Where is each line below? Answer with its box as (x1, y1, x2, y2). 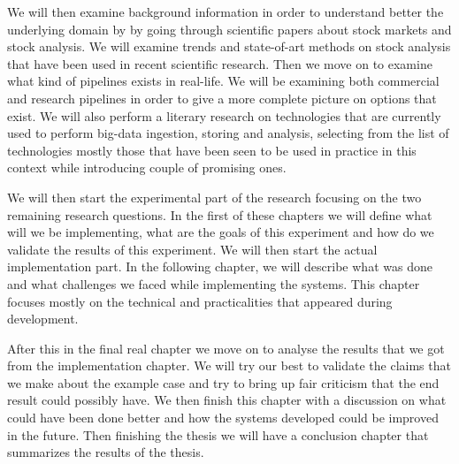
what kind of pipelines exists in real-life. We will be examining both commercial (7, 72, 440, 90)
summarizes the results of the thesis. (7, 443, 204, 461)
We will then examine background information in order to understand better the (7, 3, 444, 20)
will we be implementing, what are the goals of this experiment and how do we (7, 223, 434, 241)
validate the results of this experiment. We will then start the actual (7, 240, 378, 258)
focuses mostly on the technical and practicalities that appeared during (7, 292, 393, 310)
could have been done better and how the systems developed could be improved (7, 408, 439, 427)
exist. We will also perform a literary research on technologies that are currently (7, 106, 441, 125)
